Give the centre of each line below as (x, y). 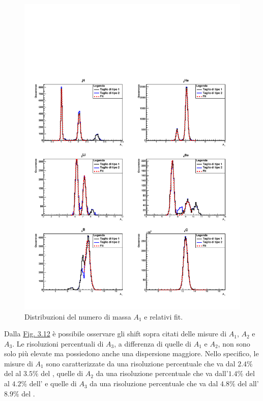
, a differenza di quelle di (153, 343)
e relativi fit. (164, 316)
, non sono (234, 343)
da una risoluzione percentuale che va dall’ (162, 373)
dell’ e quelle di (53, 383)
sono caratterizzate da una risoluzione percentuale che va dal (141, 363)
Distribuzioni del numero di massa (78, 316)
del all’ (248, 383)
